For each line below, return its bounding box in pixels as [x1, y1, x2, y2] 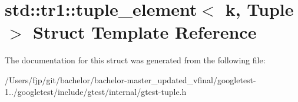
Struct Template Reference [33, 20, 257, 44]
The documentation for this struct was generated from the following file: [5, 54, 266, 66]
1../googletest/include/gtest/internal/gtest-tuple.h [5, 85, 187, 97]
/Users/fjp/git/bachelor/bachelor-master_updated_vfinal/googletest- [5, 73, 256, 86]
